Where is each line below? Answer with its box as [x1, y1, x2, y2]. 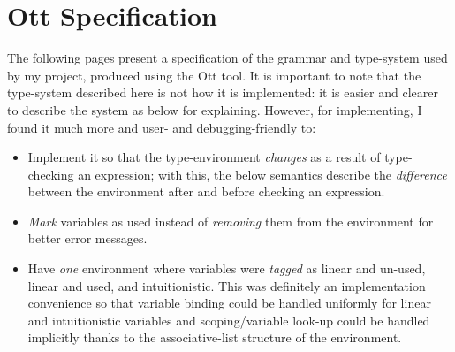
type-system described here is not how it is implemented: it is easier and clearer [7, 83, 438, 102]
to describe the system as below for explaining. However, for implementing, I [7, 100, 422, 119]
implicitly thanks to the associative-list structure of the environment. [27, 328, 402, 347]
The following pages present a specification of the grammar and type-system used [7, 49, 448, 67]
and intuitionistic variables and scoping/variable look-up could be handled [27, 310, 430, 329]
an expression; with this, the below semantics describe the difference [78, 165, 447, 183]
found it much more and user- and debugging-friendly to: [7, 118, 316, 136]
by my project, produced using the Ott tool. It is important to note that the [7, 65, 421, 84]
